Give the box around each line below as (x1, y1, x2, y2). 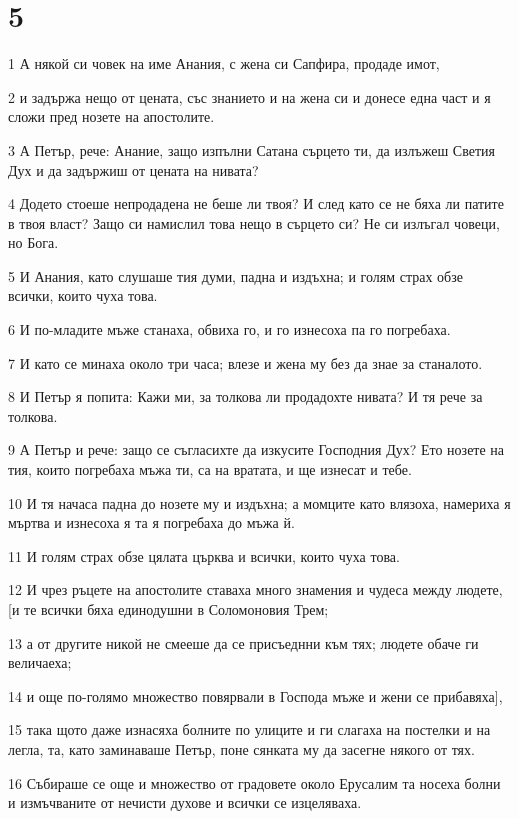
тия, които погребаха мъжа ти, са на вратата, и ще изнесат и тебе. (8, 459, 412, 480)
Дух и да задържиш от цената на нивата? (8, 159, 259, 180)
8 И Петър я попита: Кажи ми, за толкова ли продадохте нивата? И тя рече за (8, 386, 483, 407)
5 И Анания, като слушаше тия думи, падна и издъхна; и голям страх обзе (8, 265, 463, 286)
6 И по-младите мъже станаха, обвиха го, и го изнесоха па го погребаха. (8, 319, 451, 340)
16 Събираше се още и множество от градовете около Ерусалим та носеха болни (8, 772, 501, 793)
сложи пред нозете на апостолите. (8, 106, 215, 127)
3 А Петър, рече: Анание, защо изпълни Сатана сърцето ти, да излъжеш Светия (8, 139, 495, 160)
